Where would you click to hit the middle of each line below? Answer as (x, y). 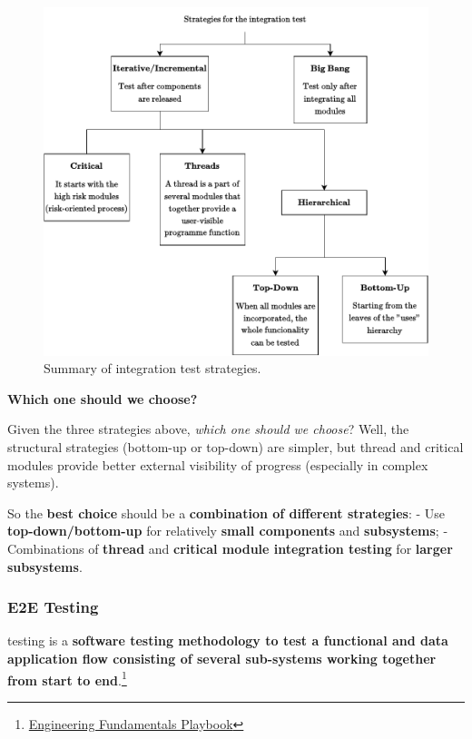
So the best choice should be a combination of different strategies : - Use (226, 512)
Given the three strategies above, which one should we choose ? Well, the (208, 429)
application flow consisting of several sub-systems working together (222, 658)
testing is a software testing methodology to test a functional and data (228, 640)
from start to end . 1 (67, 678)
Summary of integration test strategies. (152, 368)
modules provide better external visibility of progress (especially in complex (218, 464)
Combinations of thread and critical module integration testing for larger (230, 548)
